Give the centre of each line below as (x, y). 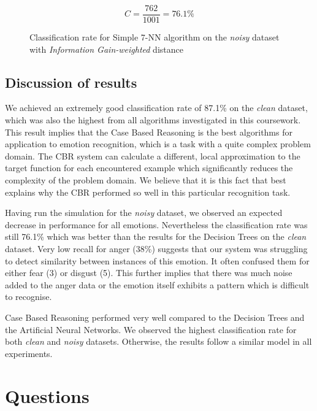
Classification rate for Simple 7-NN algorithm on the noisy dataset (155, 37)
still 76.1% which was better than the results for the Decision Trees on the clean (156, 236)
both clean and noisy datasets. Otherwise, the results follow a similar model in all (158, 341)
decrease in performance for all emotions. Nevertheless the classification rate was (156, 224)
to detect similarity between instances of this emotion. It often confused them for (157, 260)
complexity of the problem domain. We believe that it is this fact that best (146, 180)
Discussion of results (71, 82)
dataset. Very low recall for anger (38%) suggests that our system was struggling (156, 248)
